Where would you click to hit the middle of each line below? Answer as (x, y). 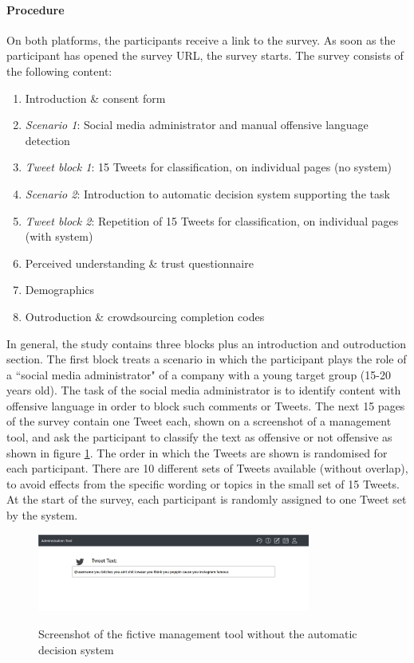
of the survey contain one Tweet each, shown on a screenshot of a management (199, 421)
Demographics (60, 290)
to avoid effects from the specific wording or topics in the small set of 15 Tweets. (203, 483)
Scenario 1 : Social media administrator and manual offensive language (197, 125)
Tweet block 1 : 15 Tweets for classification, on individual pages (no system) (208, 167)
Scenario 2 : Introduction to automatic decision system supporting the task (207, 193)
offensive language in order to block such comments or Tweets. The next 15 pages (206, 405)
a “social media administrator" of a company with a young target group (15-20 (199, 374)
